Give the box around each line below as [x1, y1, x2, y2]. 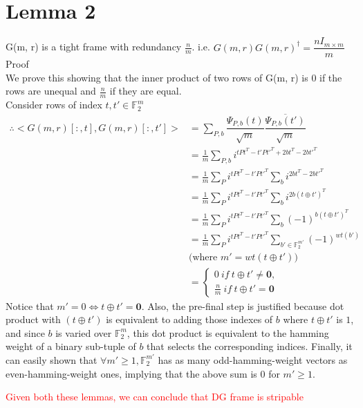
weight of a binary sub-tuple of [6, 339, 136, 353]
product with [6, 312, 61, 327]
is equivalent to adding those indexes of [106, 312, 273, 327]
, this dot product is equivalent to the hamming [127, 325, 329, 340]
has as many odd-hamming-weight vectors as [158, 352, 348, 367]
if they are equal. [109, 84, 182, 98]
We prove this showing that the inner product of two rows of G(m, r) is [6, 70, 308, 84]
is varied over [55, 325, 112, 340]
